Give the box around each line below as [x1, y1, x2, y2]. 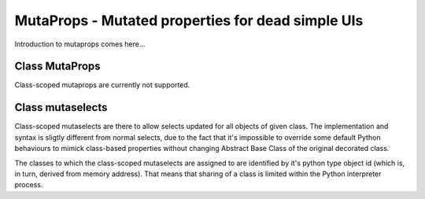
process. [14, 180, 43, 190]
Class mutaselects [14, 101, 108, 114]
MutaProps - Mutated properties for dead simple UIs [14, 12, 364, 29]
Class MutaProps [14, 60, 102, 73]
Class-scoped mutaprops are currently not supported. [14, 80, 190, 90]
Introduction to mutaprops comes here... [14, 39, 146, 49]
